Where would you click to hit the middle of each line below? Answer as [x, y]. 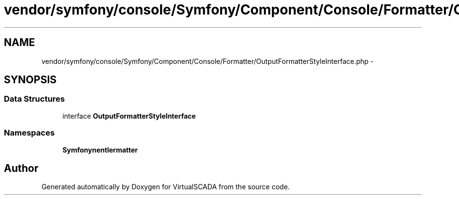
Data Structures [35, 99]
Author [21, 168]
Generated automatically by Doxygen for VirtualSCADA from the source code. [166, 187]
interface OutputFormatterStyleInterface [129, 116]
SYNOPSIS [30, 80]
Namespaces [29, 133]
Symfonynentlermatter [100, 150]
